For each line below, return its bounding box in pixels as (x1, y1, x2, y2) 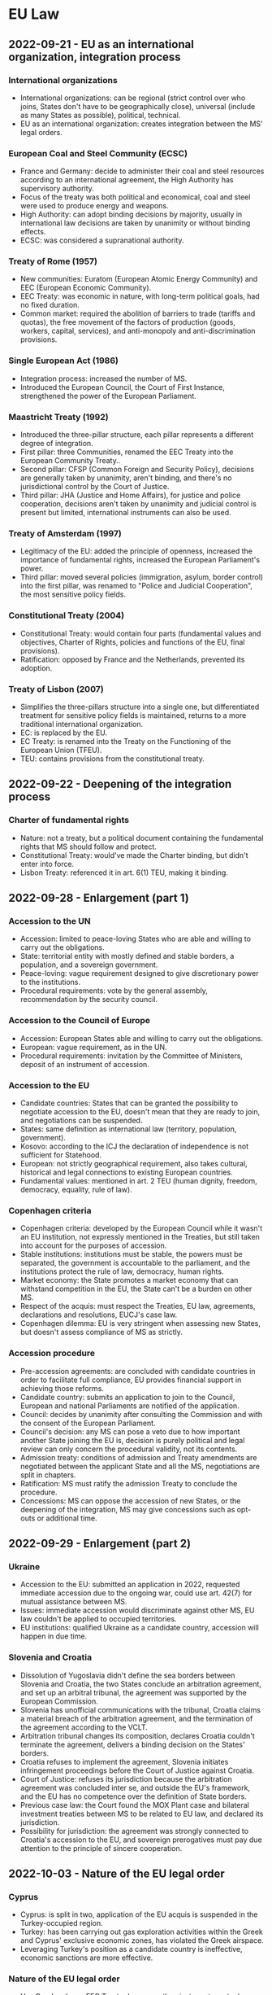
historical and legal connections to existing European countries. (19, 1167, 233, 1177)
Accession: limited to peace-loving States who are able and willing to (19, 934, 252, 944)
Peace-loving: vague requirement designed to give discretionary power (19, 969, 259, 978)
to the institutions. (19, 978, 81, 987)
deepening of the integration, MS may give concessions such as (19, 1504, 235, 1514)
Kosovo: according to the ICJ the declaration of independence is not (19, 1141, 249, 1151)
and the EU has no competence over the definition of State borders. (19, 1792, 248, 1801)
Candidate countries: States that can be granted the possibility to (19, 1098, 238, 1108)
